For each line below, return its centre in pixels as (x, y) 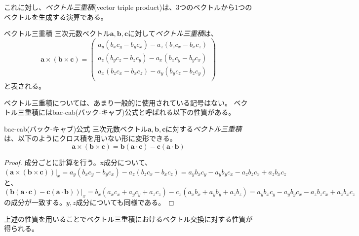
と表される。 (25, 85)
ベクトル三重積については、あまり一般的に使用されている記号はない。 (118, 102)
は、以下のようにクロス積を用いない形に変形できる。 (90, 138)
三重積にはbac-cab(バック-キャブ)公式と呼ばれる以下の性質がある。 (126, 112)
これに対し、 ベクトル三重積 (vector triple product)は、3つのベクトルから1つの (128, 7)
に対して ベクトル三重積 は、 (173, 33)
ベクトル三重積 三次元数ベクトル (57, 33)
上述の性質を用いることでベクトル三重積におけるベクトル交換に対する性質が (128, 219)
